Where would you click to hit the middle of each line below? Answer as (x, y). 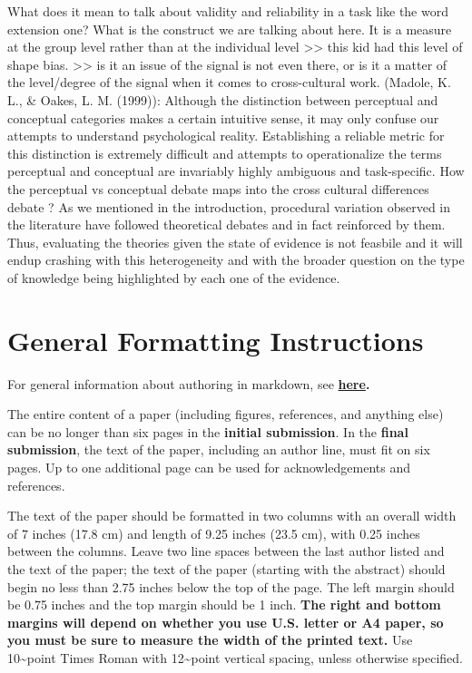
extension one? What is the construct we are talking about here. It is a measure (230, 29)
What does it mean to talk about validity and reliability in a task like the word (228, 11)
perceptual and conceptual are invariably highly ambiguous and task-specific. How (236, 171)
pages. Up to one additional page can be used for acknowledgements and (209, 467)
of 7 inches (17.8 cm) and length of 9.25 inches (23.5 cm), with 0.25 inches (214, 533)
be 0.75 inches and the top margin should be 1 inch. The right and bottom (224, 605)
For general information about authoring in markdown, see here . (189, 383)
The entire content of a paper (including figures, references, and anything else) (226, 414)
